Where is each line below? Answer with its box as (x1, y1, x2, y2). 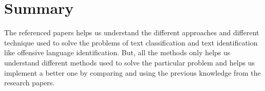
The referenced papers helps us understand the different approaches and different (4, 27, 259, 38)
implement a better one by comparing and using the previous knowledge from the (4, 67, 261, 78)
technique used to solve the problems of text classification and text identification (4, 37, 258, 48)
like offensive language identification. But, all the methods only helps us (4, 47, 231, 58)
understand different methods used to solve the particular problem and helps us (4, 57, 255, 67)
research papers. (4, 77, 55, 88)
